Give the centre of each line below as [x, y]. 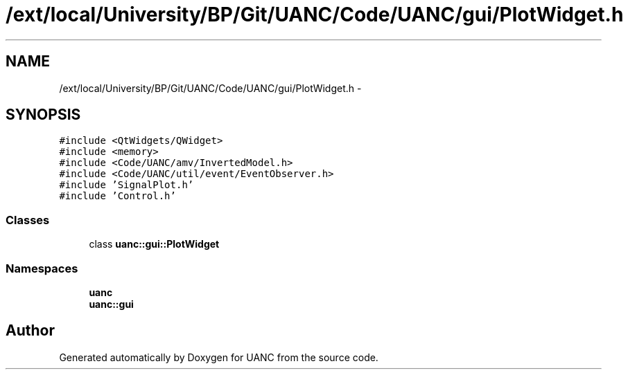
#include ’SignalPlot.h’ [127, 185]
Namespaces [42, 268]
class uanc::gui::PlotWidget [154, 244]
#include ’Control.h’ [117, 196]
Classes [28, 220]
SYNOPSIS [43, 115]
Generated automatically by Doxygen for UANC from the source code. [219, 357]
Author [30, 331]
